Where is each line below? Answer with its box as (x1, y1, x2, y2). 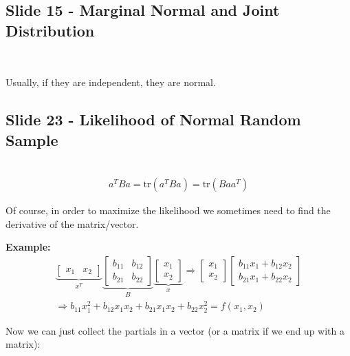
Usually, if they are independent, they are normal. (6, 75, 216, 90)
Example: (6, 240, 51, 254)
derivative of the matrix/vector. (6, 216, 139, 231)
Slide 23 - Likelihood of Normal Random (6, 109, 301, 130)
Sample (6, 129, 58, 150)
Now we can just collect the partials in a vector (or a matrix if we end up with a (6, 323, 344, 337)
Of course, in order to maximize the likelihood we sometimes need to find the (6, 203, 331, 217)
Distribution (6, 19, 95, 41)
